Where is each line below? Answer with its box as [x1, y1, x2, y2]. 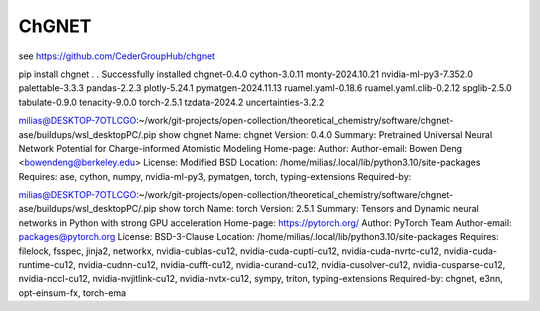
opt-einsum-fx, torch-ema [18, 286, 127, 299]
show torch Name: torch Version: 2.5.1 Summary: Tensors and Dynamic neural [158, 203, 480, 215]
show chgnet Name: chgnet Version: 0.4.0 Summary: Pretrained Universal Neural [158, 128, 493, 140]
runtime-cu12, [18, 259, 77, 271]
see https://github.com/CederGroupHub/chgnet [18, 50, 215, 62]
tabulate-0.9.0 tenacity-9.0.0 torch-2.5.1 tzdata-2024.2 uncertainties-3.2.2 [18, 96, 325, 108]
